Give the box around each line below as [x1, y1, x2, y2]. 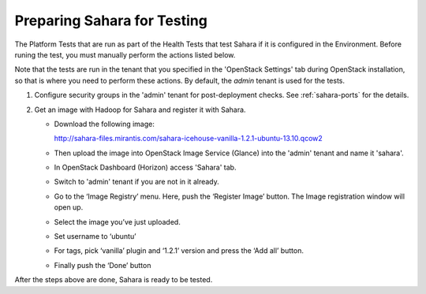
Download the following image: [54, 119, 155, 128]
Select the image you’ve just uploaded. [54, 217, 181, 226]
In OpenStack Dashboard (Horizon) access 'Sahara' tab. [54, 162, 237, 173]
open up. [54, 203, 84, 212]
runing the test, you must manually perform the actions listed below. [14, 50, 236, 59]
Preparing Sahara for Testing [14, 12, 208, 29]
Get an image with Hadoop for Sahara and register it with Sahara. [34, 105, 246, 114]
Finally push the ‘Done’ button [54, 260, 151, 270]
